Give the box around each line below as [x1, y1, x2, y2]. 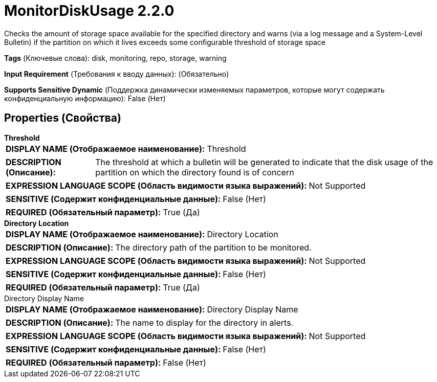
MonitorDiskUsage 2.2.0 [4, 2, 174, 19]
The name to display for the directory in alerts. [115, 317, 294, 328]
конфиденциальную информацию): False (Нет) [4, 94, 166, 103]
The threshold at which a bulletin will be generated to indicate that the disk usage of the [95, 156, 433, 167]
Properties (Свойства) [4, 111, 121, 125]
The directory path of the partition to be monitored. [115, 242, 312, 253]
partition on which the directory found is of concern [95, 167, 294, 177]
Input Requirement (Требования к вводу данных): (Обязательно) [4, 69, 229, 78]
